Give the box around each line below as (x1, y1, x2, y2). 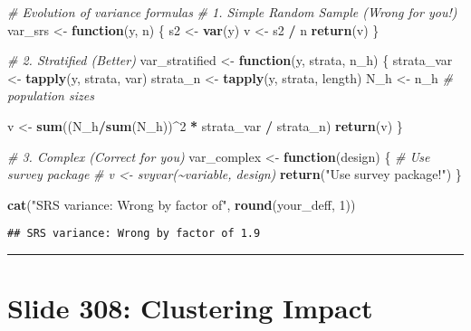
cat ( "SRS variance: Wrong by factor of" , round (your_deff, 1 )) (7, 194, 356, 213)
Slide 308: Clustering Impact (7, 289, 373, 326)
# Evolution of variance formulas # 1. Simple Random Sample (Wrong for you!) (7, 3, 457, 21)
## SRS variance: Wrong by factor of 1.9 (7, 227, 261, 241)
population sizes (7, 86, 94, 105)
